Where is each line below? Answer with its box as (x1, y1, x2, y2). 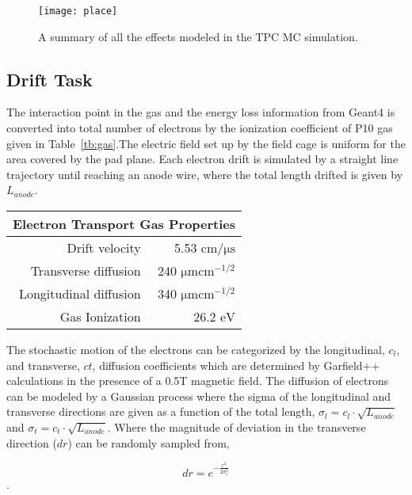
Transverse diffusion (30, 261, 141, 280)
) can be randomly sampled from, (67, 434, 230, 451)
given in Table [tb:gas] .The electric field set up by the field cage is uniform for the (6, 135, 406, 151)
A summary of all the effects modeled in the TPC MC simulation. (38, 28, 358, 44)
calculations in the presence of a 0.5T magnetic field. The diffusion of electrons (6, 372, 389, 389)
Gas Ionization (59, 307, 141, 326)
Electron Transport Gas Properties (13, 215, 236, 234)
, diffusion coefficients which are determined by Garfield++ (92, 356, 380, 373)
